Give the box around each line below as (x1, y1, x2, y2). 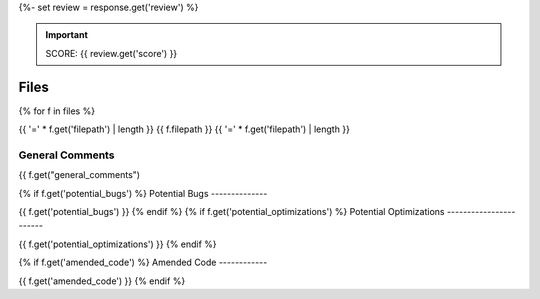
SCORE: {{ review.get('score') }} (45, 47, 178, 59)
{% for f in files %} (18, 105, 95, 117)
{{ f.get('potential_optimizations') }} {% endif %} (18, 238, 217, 250)
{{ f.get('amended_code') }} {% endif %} (18, 275, 186, 287)
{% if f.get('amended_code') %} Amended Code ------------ (18, 256, 268, 269)
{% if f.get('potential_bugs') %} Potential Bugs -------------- (18, 187, 268, 199)
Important (45, 29, 89, 41)
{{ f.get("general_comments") (18, 169, 140, 181)
